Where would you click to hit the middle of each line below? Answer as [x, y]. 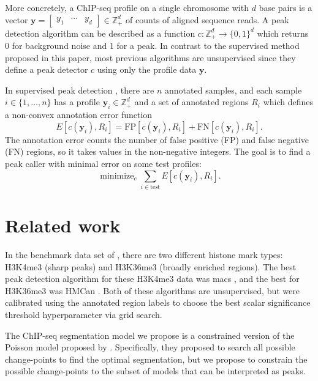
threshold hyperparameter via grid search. [84, 315]
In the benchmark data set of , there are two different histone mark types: [144, 255]
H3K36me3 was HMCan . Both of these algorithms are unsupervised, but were [152, 290]
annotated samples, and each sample [233, 90]
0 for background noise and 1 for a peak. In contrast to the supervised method [152, 46]
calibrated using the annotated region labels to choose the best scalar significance [158, 302]
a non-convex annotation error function [79, 115]
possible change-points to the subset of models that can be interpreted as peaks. [155, 371]
